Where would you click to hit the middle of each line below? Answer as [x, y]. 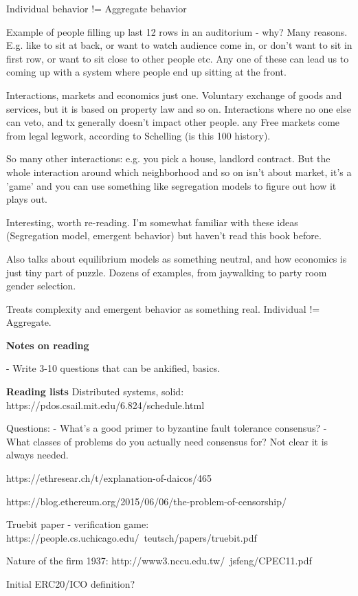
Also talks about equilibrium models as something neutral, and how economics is [177, 258]
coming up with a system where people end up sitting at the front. [146, 72]
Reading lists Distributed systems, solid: [95, 391]
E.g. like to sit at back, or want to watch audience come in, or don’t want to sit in [179, 45]
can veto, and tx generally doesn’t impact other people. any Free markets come [173, 122]
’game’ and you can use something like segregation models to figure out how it [171, 185]
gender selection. [41, 286]
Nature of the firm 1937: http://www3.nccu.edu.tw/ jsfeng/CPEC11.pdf [159, 561]
